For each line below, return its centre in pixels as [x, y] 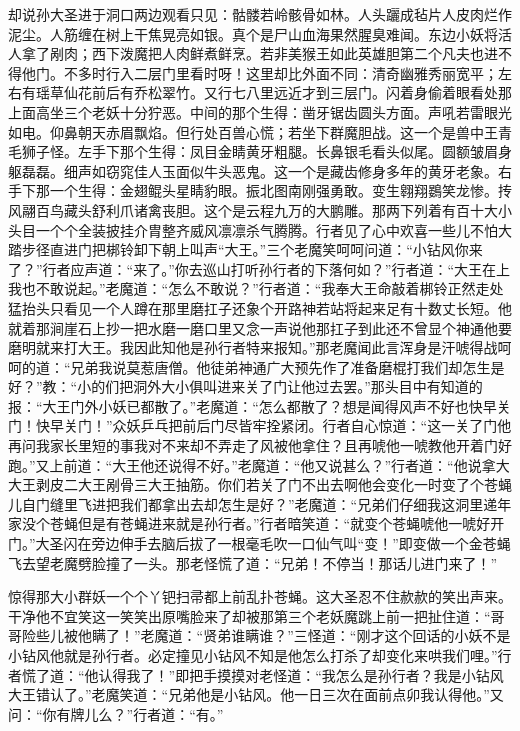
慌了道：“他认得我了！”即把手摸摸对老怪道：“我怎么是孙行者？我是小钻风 [262, 674]
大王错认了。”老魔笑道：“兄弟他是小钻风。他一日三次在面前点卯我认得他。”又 [256, 694]
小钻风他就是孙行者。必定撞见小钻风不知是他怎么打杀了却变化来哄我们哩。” [253, 655]
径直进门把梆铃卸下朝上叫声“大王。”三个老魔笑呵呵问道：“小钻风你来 [259, 249]
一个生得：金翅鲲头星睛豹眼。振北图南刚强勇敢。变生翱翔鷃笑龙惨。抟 [280, 190]
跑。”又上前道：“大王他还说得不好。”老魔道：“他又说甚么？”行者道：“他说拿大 [259, 464]
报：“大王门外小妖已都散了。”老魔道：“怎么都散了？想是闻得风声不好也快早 [252, 405]
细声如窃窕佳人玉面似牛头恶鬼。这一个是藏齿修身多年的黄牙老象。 [280, 170]
